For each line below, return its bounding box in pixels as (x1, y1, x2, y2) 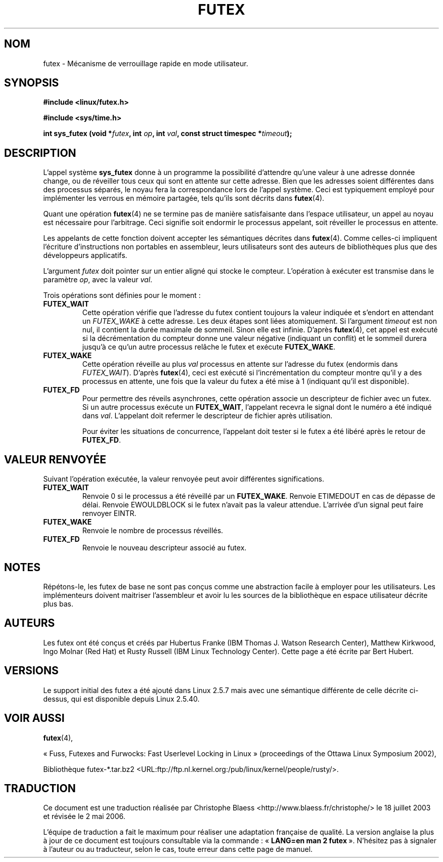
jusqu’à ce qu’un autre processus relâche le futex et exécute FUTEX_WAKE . (82, 342, 336, 352)
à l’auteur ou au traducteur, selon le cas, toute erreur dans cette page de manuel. (43, 845, 313, 854)
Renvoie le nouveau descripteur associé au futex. (82, 543, 247, 552)
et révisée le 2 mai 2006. (43, 812, 125, 821)
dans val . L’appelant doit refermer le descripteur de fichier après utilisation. (82, 411, 333, 420)
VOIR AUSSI (4, 712, 65, 725)
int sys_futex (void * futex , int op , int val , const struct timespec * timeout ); (43, 129, 292, 138)
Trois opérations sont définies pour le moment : (43, 291, 201, 300)
